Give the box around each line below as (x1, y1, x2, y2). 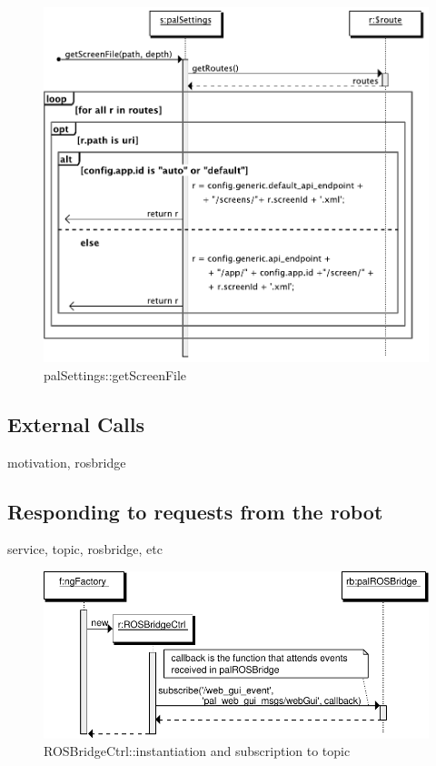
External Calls (7, 409, 145, 438)
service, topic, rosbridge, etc (7, 539, 163, 559)
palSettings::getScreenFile (44, 365, 187, 384)
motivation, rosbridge (7, 452, 126, 471)
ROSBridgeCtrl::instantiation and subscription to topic (44, 741, 351, 761)
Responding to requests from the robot (7, 497, 383, 525)
